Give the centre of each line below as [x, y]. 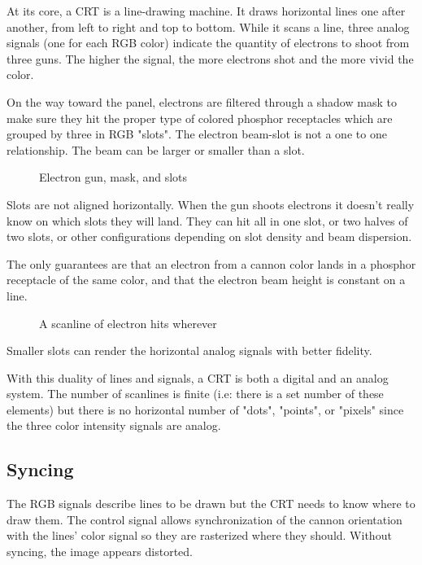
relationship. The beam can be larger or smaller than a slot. [156, 149]
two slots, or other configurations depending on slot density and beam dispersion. [209, 237]
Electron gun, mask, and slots [113, 177]
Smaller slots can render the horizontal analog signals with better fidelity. [189, 350]
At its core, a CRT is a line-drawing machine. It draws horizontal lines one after [206, 11]
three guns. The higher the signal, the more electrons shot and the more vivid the [210, 58]
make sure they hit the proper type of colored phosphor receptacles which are [200, 118]
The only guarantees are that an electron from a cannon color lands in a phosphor [211, 263]
